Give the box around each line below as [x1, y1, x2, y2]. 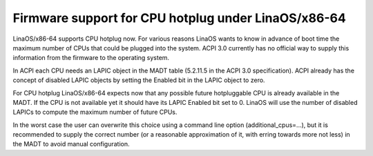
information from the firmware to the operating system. [12, 54, 169, 62]
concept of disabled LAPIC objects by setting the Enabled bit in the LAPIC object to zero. [12, 76, 265, 84]
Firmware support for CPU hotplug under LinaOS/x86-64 [12, 10, 347, 26]
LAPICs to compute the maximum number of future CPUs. [12, 108, 178, 117]
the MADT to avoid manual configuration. [12, 140, 131, 148]
